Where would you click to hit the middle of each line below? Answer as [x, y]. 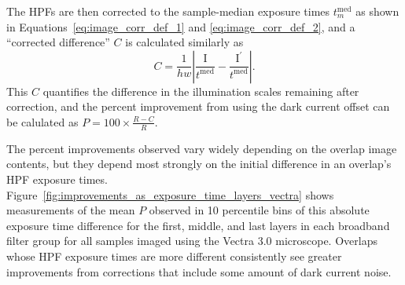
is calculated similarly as [184, 42]
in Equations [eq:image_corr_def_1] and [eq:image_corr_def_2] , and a [181, 26]
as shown [377, 11]
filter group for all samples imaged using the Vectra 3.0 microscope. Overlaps [192, 241]
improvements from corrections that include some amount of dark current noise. [199, 271]
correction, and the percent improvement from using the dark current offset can [198, 106]
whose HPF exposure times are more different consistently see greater [174, 256]
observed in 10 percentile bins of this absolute [259, 210]
